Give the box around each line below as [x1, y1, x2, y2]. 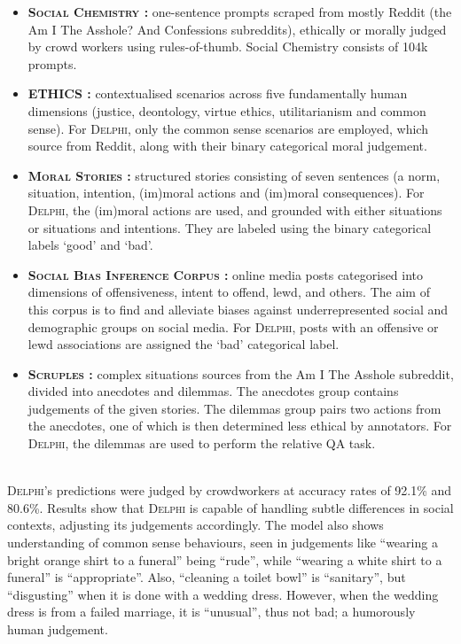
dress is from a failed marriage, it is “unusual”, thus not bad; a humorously [7, 602, 416, 621]
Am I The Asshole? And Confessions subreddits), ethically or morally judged [27, 19, 447, 38]
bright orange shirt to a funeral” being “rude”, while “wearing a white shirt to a [7, 550, 442, 569]
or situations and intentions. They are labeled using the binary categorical [27, 218, 432, 237]
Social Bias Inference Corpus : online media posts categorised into [27, 265, 424, 283]
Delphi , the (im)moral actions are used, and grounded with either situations [27, 200, 442, 219]
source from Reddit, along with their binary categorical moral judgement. [27, 136, 427, 155]
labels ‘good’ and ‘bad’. [27, 236, 153, 254]
